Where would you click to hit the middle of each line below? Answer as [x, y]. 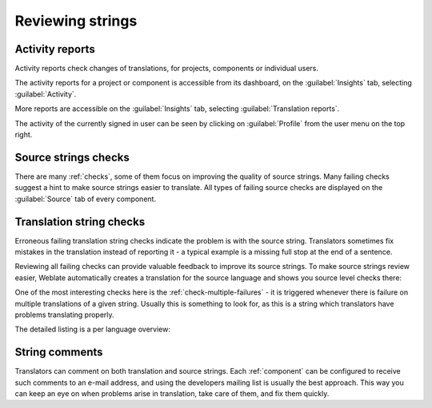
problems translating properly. [65, 315]
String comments [59, 353]
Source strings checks [72, 157]
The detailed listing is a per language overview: [93, 329]
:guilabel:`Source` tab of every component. [85, 199]
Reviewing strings [76, 21]
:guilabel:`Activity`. [46, 94]
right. [24, 135]
